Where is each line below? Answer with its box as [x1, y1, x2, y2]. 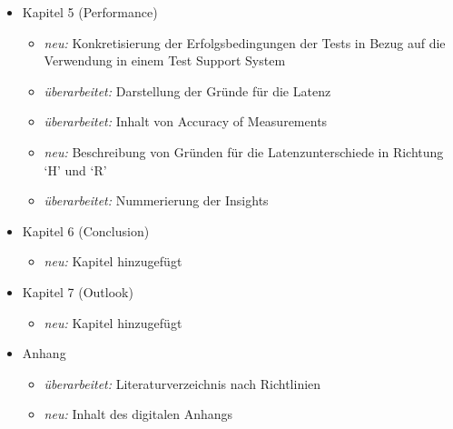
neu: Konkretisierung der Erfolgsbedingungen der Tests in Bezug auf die [44, 33, 446, 52]
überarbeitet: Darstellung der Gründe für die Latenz [44, 81, 331, 100]
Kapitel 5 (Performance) [22, 3, 158, 21]
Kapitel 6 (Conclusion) [22, 221, 150, 240]
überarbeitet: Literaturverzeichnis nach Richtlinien [44, 374, 321, 393]
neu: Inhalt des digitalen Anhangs [44, 404, 233, 424]
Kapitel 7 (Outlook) [22, 282, 133, 301]
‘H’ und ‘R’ [44, 160, 107, 179]
